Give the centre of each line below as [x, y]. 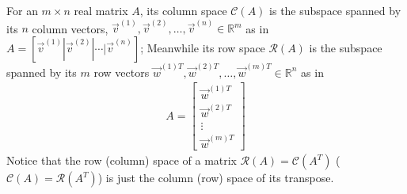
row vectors [122, 72]
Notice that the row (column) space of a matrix [122, 160]
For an [22, 10]
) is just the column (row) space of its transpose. [216, 178]
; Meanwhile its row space [203, 47]
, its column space [183, 10]
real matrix [101, 10]
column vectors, [70, 28]
